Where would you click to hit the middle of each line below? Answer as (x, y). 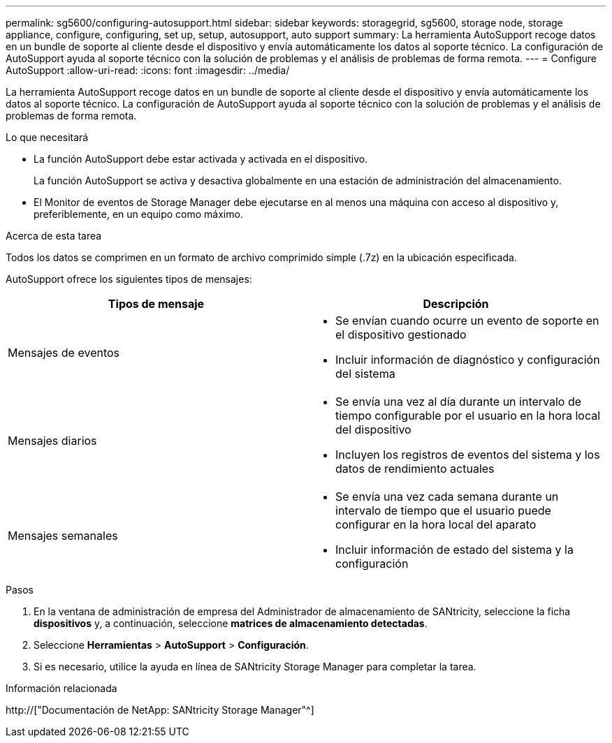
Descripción (456, 304)
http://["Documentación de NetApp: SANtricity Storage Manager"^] (160, 710)
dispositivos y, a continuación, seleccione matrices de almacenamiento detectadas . (231, 623)
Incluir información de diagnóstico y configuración (468, 360)
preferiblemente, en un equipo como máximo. (138, 214)
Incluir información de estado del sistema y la (454, 550)
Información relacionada (61, 688)
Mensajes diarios (52, 441)
